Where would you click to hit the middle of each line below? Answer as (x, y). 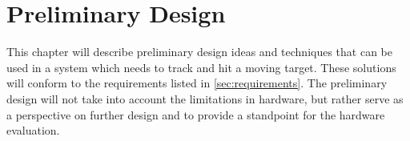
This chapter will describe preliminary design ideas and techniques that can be (199, 52)
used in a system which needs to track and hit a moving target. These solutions (201, 67)
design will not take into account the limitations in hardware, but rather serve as (205, 98)
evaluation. (33, 130)
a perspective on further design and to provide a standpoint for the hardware (196, 114)
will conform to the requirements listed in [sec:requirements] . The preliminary (197, 83)
